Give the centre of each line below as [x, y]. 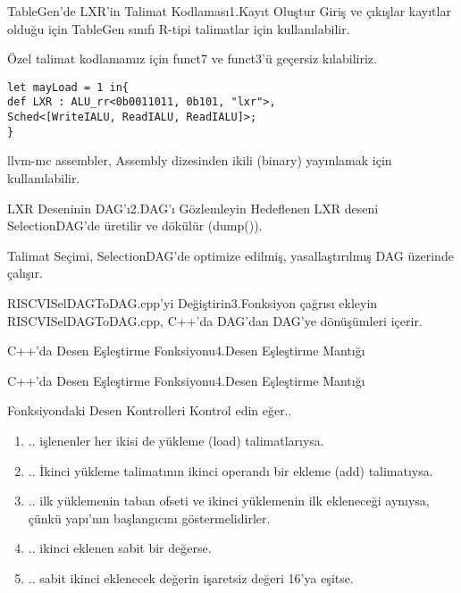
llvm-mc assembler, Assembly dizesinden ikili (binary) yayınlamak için [200, 160]
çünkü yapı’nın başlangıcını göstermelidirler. [149, 518]
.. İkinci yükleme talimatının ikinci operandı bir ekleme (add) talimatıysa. [230, 470]
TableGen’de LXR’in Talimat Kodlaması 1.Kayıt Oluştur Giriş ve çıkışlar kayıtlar [229, 11]
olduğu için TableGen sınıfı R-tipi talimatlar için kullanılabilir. [179, 28]
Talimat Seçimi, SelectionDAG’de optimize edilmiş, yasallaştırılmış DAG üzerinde [230, 255]
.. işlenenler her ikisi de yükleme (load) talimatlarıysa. [176, 440]
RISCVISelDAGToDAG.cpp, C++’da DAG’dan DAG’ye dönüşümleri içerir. [215, 320]
